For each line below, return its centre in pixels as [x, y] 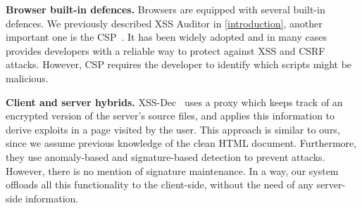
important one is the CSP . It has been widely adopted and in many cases [166, 37]
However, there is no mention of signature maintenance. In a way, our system [172, 170]
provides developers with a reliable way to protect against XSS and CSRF [166, 50]
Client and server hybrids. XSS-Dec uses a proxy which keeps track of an [174, 102]
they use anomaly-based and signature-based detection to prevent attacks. [166, 156]
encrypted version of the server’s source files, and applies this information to [170, 116]
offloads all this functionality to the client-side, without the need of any [160, 184]
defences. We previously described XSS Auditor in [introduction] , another [164, 23]
